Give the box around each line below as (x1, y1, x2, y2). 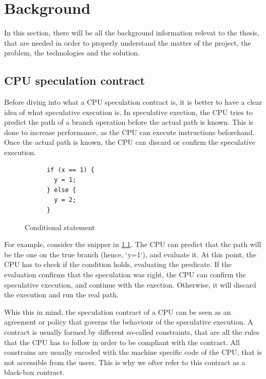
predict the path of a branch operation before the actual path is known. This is (4, 117, 254, 127)
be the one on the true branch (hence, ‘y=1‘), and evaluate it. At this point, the (4, 249, 256, 259)
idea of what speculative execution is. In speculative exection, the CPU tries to (4, 106, 253, 117)
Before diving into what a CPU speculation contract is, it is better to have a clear (4, 97, 262, 107)
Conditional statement (25, 221, 95, 232)
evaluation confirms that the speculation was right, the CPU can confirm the (4, 269, 246, 280)
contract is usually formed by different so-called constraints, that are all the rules (4, 326, 259, 337)
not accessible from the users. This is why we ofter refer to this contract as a (4, 356, 245, 367)
